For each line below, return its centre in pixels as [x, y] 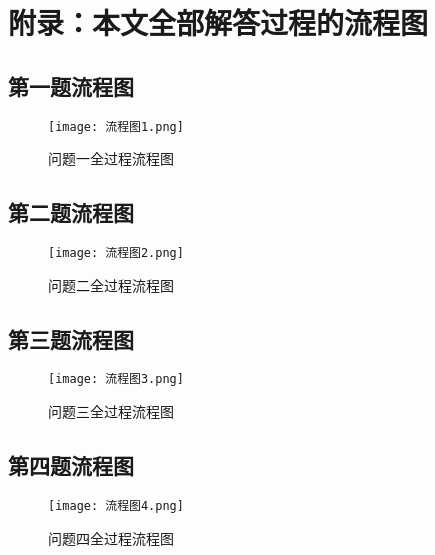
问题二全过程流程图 [111, 284]
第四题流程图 [71, 465]
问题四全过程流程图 [111, 537]
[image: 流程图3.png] [116, 379]
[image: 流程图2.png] [116, 253]
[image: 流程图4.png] [116, 505]
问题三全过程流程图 [111, 411]
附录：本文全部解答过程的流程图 [218, 22]
